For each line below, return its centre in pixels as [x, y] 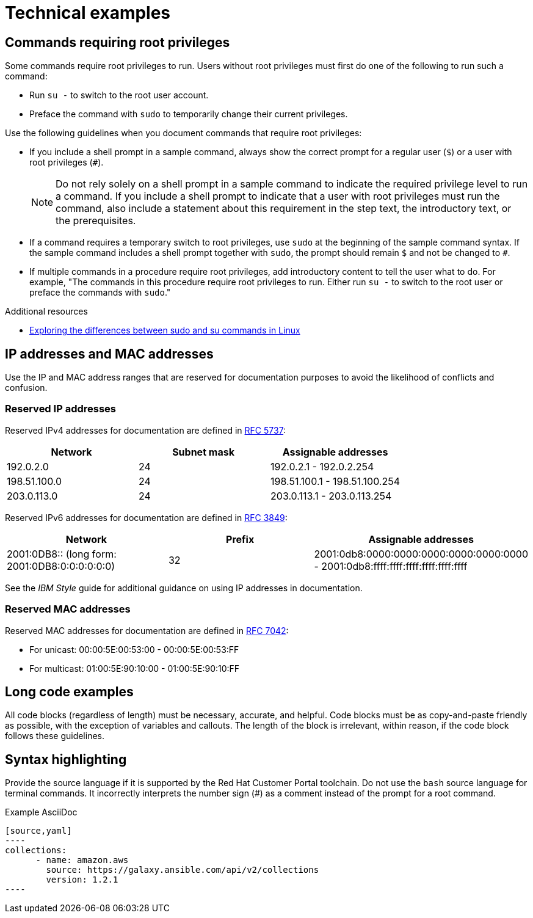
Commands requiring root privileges [118, 42]
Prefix [240, 539]
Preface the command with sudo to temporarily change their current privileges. [189, 114]
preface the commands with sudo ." [100, 293]
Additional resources [46, 311]
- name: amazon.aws [82, 860]
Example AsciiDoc [41, 812]
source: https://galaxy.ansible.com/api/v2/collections [183, 870]
